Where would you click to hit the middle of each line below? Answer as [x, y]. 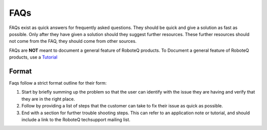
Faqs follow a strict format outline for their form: [58, 83]
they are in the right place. [48, 99]
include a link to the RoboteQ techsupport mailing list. [76, 119]
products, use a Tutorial [33, 57]
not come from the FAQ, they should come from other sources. [73, 41]
